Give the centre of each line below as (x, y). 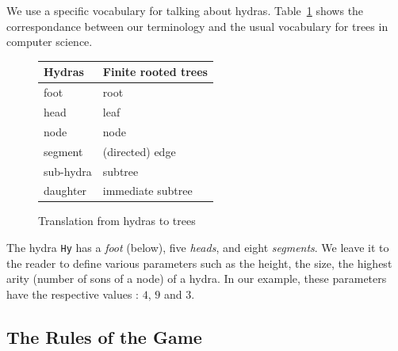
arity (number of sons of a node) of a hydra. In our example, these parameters (197, 279)
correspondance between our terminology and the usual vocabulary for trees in (197, 26)
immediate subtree (147, 191)
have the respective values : (73, 294)
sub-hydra (68, 171)
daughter (65, 191)
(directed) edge (139, 151)
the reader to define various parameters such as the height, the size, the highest (199, 263)
